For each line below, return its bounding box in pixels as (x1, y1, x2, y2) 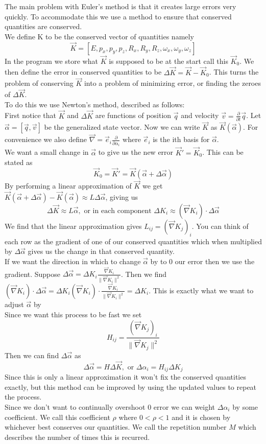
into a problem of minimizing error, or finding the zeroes (84, 78, 261, 88)
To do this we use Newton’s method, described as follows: (5, 99, 185, 109)
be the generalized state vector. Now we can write (44, 122, 200, 132)
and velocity (181, 110, 219, 121)
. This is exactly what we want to (149, 285, 254, 295)
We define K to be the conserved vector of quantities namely (5, 31, 194, 41)
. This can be (202, 147, 244, 157)
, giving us (105, 192, 138, 202)
